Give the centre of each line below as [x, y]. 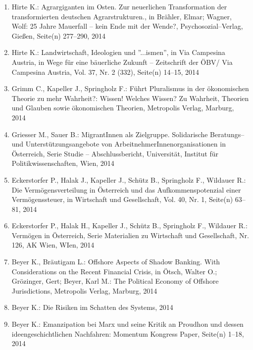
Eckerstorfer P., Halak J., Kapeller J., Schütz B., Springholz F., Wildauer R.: [129, 179]
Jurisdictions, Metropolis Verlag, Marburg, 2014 [84, 290]
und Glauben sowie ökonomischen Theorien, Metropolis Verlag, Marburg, [123, 108]
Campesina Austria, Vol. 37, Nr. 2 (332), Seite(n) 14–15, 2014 [105, 72]
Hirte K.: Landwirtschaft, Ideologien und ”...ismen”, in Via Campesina [118, 52]
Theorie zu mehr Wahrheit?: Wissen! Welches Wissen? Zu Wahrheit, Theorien [130, 98]
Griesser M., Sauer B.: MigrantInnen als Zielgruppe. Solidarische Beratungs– [128, 134]
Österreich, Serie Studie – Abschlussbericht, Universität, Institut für [115, 153]
